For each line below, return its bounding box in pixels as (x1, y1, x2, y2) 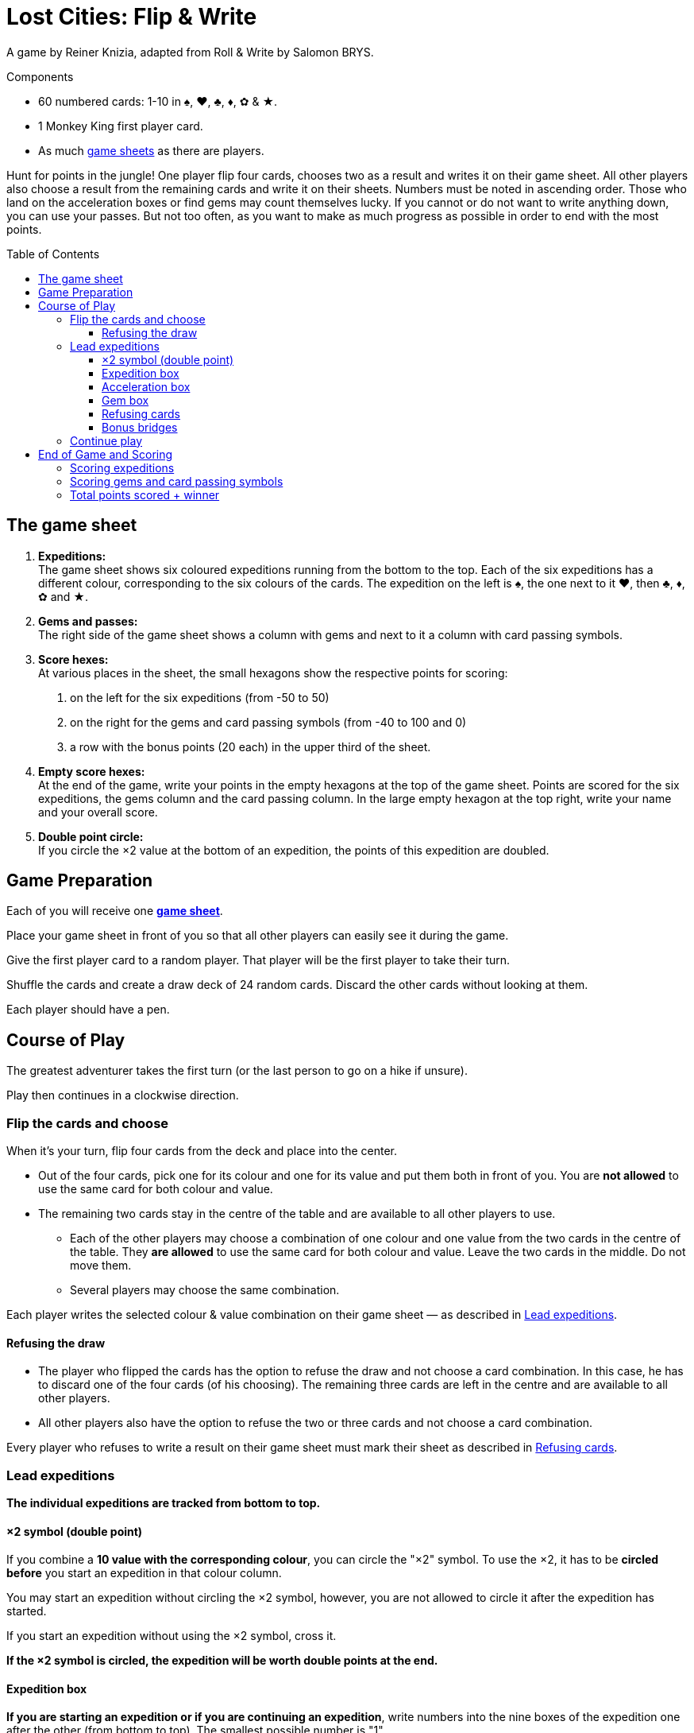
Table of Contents (6, 246, 100, 261)
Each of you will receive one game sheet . (6, 904, 223, 918)
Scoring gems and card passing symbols (70, 474, 283, 488)
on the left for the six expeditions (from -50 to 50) (70, 690, 330, 704)
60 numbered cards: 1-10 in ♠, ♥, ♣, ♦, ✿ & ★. (38, 94, 278, 108)
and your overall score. (38, 804, 158, 819)
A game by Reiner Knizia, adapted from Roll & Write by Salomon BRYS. (6, 45, 374, 59)
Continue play (70, 433, 142, 448)
